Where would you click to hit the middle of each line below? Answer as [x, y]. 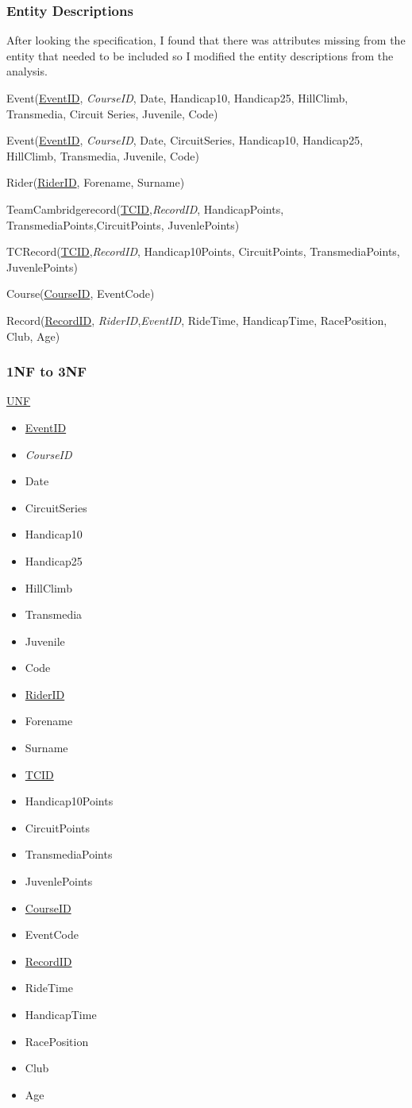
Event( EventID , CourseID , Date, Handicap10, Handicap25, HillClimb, [177, 98]
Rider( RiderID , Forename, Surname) [96, 182]
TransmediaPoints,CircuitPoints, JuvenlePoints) [123, 224]
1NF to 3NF [47, 371]
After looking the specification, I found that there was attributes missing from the [206, 40]
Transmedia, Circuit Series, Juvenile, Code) [112, 113]
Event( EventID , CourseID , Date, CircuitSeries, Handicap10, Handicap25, [185, 140]
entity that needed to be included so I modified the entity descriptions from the [200, 55]
